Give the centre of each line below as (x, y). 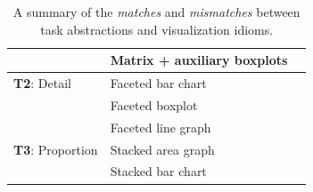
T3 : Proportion (56, 149)
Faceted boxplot (154, 104)
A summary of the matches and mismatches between (156, 12)
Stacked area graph (162, 149)
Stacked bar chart (158, 171)
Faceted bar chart (158, 83)
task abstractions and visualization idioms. (157, 29)
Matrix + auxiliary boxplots (199, 60)
